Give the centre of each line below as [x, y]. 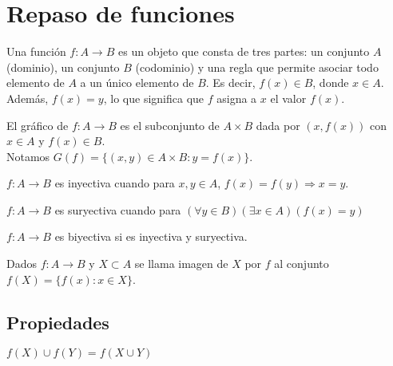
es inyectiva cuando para [115, 183]
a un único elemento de [137, 83]
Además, [28, 98]
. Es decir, [230, 83]
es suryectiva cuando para [118, 209]
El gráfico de [38, 125]
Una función [36, 51]
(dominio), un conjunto [63, 67]
